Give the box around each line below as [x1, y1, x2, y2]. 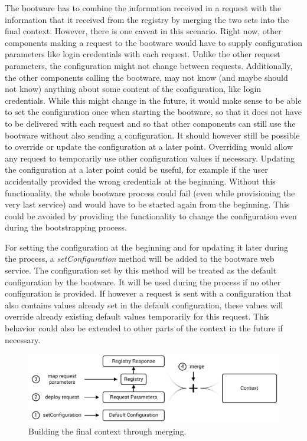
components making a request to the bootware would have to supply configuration [5, 36, 302, 48]
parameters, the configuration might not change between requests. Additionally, [5, 59, 293, 71]
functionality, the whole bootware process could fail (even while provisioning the [5, 186, 295, 199]
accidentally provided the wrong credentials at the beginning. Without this [5, 175, 276, 187]
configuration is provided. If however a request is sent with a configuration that [5, 287, 292, 300]
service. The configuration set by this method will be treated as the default [5, 264, 277, 277]
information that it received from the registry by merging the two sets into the [5, 13, 289, 25]
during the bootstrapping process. [5, 221, 127, 233]
